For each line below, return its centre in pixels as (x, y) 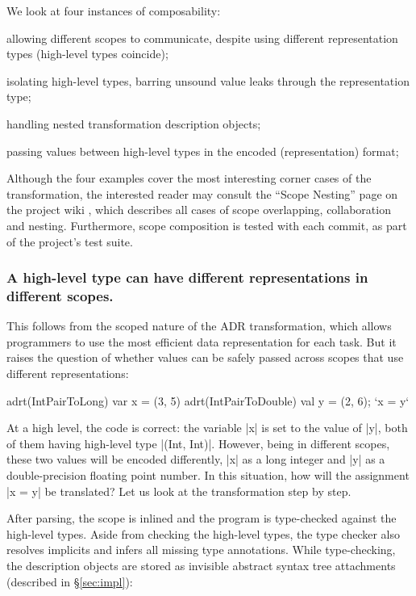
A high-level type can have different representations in (187, 277)
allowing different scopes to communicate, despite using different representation (202, 38)
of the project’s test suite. (70, 241)
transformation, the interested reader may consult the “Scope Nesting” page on (202, 193)
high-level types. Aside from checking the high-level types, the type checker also (203, 533)
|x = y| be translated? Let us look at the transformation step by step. (179, 491)
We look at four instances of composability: (114, 10)
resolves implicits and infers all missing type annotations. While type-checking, (201, 550)
